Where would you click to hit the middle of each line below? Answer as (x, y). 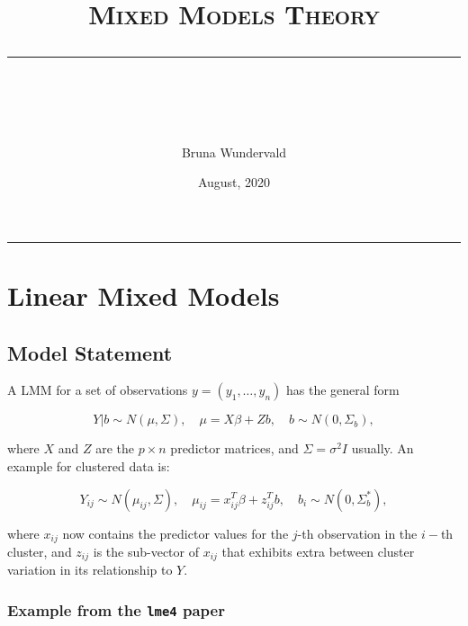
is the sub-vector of (146, 551)
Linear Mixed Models (144, 295)
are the (115, 448)
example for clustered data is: (89, 465)
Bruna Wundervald (234, 152)
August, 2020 (234, 182)
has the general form (343, 390)
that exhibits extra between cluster (318, 551)
